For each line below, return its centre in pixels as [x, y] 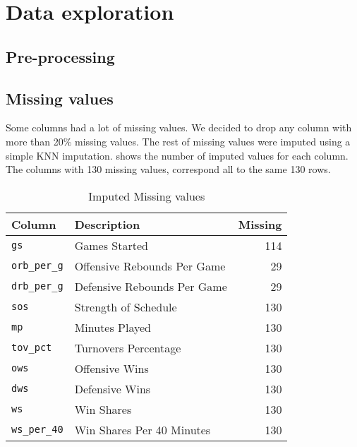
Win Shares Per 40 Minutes [143, 429]
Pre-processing [60, 56]
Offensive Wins [111, 368]
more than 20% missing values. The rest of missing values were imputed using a [178, 141]
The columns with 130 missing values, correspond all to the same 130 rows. [168, 169]
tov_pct [32, 348]
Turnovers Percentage [128, 347]
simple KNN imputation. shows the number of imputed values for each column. [177, 155]
